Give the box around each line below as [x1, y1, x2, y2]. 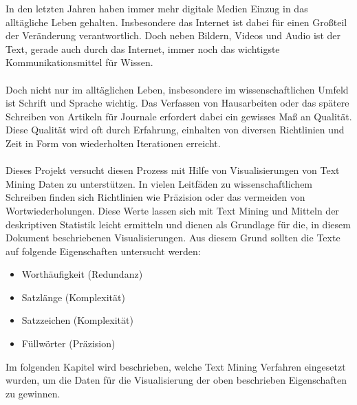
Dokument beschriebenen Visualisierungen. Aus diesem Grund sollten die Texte [6, 230, 340, 245]
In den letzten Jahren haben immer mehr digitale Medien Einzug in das [6, 1, 308, 15]
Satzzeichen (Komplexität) [21, 313, 133, 327]
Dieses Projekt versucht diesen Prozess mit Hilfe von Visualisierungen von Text [6, 163, 340, 177]
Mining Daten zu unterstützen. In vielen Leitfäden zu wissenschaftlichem [6, 176, 313, 190]
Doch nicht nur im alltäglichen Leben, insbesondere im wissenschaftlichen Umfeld [6, 82, 349, 96]
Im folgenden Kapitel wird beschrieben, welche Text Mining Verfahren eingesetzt [6, 359, 346, 373]
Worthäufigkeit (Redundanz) [21, 267, 143, 281]
